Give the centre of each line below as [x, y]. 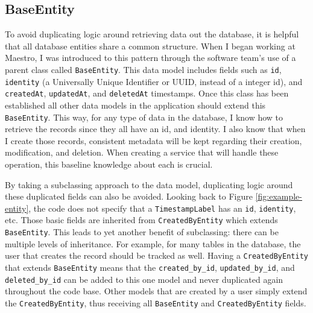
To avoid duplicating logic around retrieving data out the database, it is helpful [152, 34]
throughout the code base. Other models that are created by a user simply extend [156, 291]
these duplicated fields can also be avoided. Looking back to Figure [129, 196]
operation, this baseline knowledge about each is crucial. [109, 164]
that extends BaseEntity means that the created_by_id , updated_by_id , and [150, 267]
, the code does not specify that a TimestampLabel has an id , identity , [162, 208]
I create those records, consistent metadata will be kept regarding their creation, [153, 140]
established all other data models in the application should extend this [135, 105]
